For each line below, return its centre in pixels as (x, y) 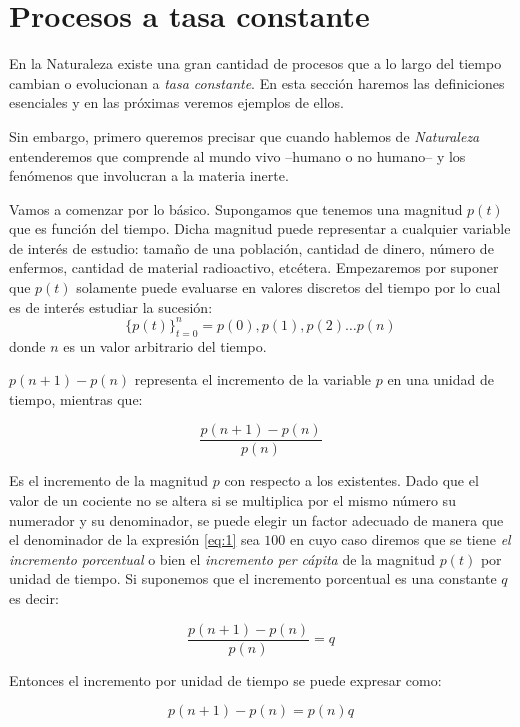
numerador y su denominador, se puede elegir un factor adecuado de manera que (256, 519)
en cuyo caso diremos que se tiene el (400, 539)
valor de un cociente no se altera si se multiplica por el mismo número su (232, 499)
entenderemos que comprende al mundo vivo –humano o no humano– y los (237, 155)
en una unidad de (440, 379)
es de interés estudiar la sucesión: (111, 306)
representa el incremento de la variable (253, 379)
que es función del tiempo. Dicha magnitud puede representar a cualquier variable (260, 228)
